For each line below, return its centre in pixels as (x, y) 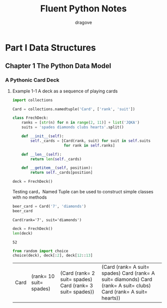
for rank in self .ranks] (89, 145)
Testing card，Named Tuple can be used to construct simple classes (83, 192)
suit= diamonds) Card (127, 280)
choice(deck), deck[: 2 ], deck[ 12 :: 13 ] (52, 256)
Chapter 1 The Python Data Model (58, 66)
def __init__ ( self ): (43, 136)
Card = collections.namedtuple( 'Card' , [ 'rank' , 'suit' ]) (74, 109)
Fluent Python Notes (83, 9)
